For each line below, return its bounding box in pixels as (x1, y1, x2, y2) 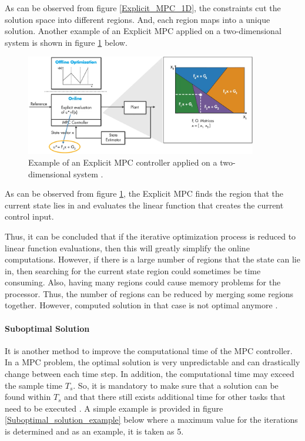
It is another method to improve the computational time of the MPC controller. (5, 344, 293, 356)
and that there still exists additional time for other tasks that (64, 390, 286, 403)
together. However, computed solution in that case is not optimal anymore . (5, 299, 278, 311)
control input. (5, 210, 54, 223)
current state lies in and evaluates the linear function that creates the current (5, 198, 284, 211)
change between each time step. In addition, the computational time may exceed (5, 368, 294, 380)
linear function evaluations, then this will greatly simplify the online (5, 241, 250, 254)
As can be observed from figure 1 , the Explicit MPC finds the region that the (5, 187, 284, 200)
